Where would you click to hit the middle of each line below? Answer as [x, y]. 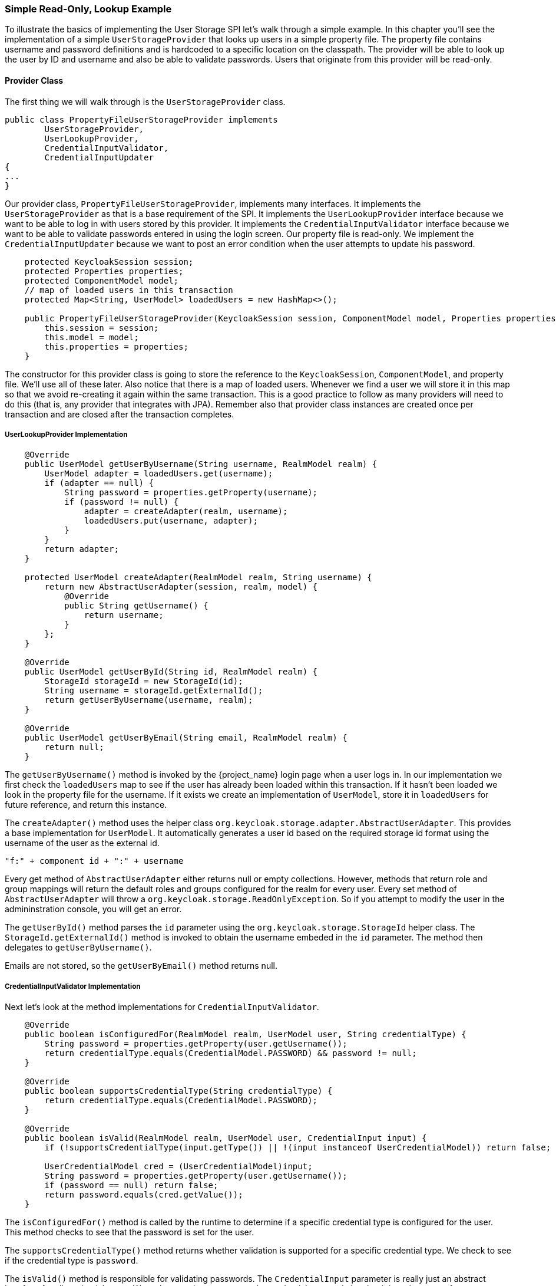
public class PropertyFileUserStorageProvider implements [141, 119]
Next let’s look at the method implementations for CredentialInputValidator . [162, 1007]
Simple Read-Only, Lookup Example [88, 9]
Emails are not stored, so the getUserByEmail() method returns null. [141, 966]
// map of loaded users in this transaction [129, 290]
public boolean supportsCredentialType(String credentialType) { [178, 1091]
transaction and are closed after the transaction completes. [120, 414]
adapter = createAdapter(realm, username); [186, 512]
